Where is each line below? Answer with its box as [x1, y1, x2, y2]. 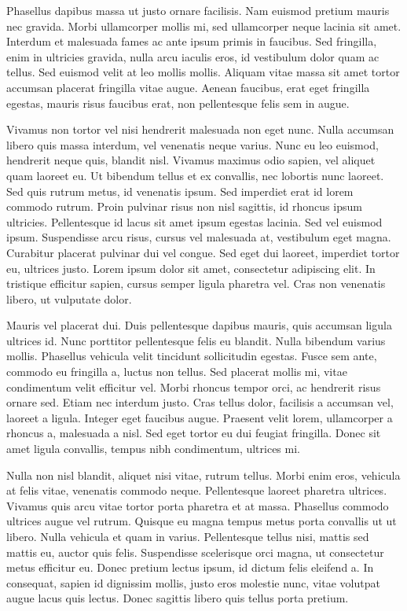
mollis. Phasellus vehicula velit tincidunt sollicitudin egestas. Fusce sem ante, [6, 348, 377, 364]
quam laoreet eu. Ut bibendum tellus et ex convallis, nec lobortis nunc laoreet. [6, 167, 384, 183]
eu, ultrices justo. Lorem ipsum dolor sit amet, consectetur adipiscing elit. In [6, 259, 376, 276]
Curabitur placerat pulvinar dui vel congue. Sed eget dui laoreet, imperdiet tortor [6, 244, 400, 260]
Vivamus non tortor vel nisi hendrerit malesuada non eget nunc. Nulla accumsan [6, 121, 394, 138]
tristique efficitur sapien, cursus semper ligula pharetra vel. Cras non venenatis [6, 275, 386, 292]
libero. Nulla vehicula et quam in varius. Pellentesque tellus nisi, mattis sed [6, 528, 369, 544]
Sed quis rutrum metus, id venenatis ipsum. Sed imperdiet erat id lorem [6, 182, 354, 199]
